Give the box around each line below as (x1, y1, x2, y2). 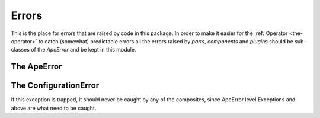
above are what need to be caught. (11, 104, 97, 111)
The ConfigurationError (11, 81, 100, 91)
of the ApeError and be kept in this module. (30, 46, 136, 53)
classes (11, 46, 30, 53)
